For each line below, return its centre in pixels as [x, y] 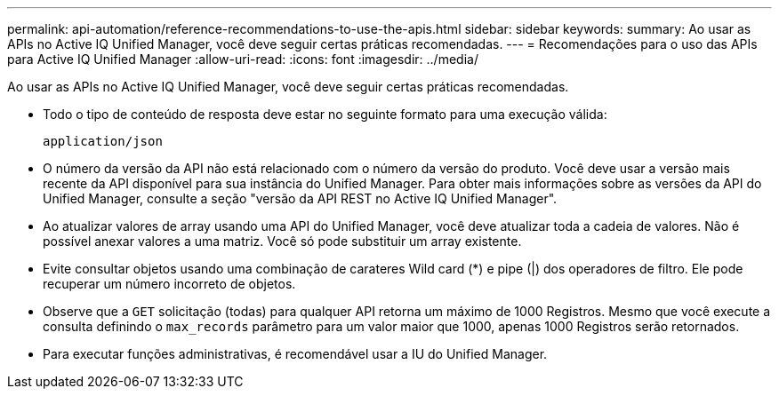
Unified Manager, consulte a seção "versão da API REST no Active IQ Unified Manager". [300, 198]
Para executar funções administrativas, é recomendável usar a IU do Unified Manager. [295, 354]
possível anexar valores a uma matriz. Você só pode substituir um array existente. [282, 241]
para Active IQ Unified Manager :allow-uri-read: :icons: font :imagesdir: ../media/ [243, 59]
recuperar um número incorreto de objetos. [169, 284]
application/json [103, 141]
